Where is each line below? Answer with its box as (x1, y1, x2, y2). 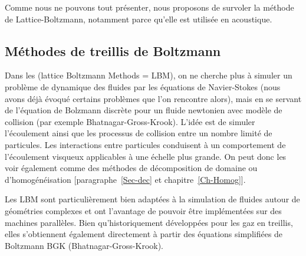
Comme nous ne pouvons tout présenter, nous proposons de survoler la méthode (5, 1, 294, 13)
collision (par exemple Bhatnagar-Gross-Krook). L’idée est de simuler (5, 115, 255, 127)
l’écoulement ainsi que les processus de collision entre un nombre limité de (5, 127, 272, 139)
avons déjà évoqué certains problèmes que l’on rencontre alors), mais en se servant (5, 92, 302, 104)
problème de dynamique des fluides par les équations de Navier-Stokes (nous (5, 80, 281, 93)
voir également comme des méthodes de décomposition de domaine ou (5, 162, 258, 174)
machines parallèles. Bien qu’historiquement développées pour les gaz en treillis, (5, 216, 293, 228)
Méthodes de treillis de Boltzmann (5, 41, 221, 60)
